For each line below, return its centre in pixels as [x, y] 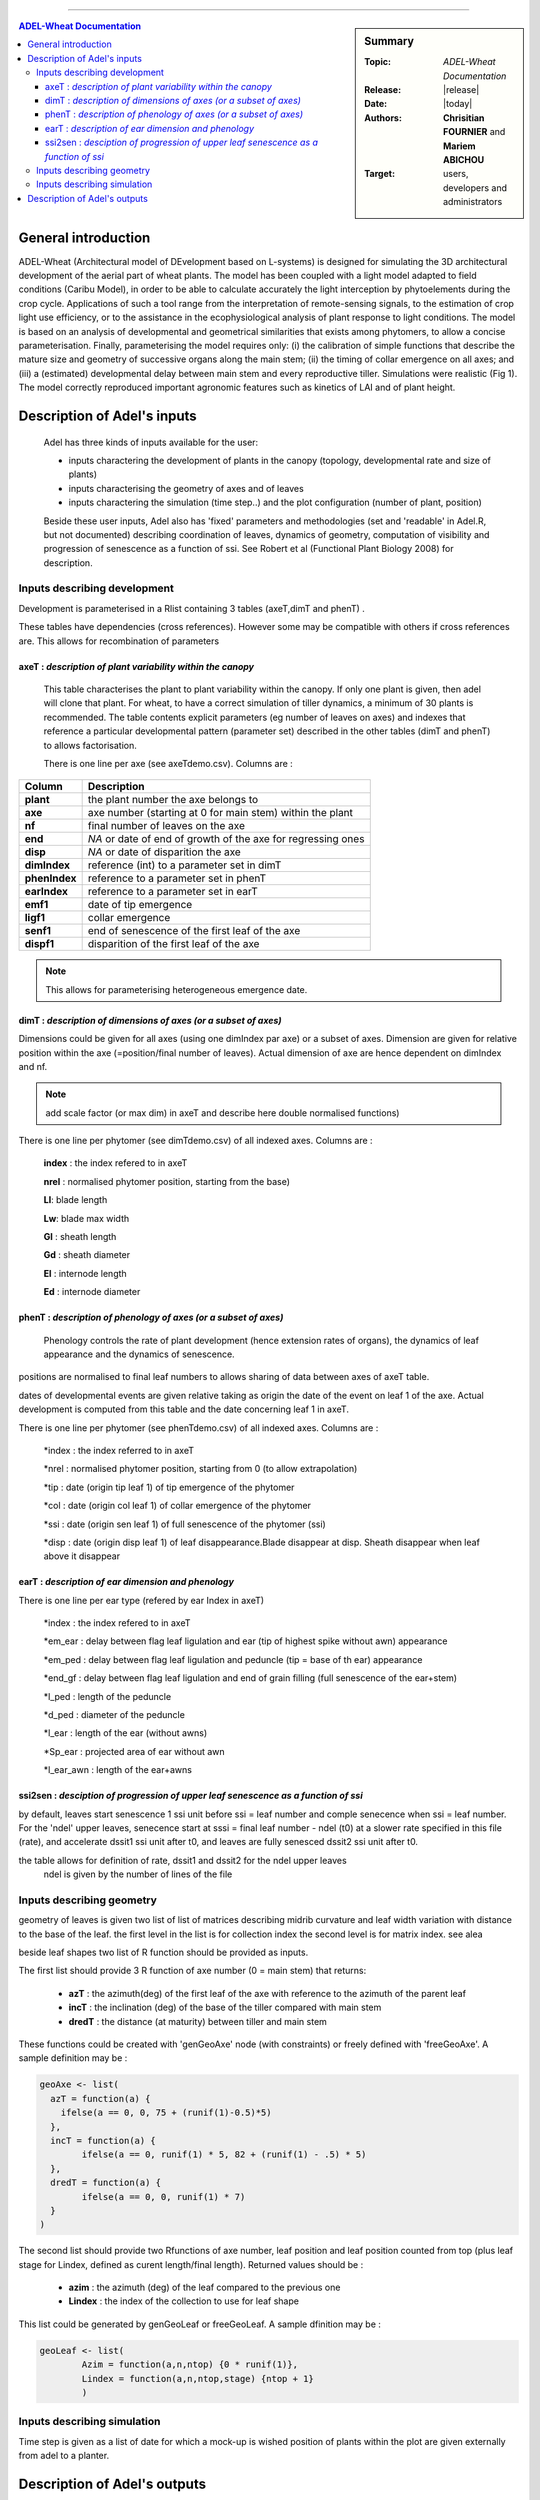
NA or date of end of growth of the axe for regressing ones [226, 839]
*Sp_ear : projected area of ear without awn [134, 1751]
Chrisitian [464, 117]
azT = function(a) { [100, 2098]
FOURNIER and [474, 132]
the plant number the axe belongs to [173, 800]
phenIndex [50, 878]
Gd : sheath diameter [87, 1255]
